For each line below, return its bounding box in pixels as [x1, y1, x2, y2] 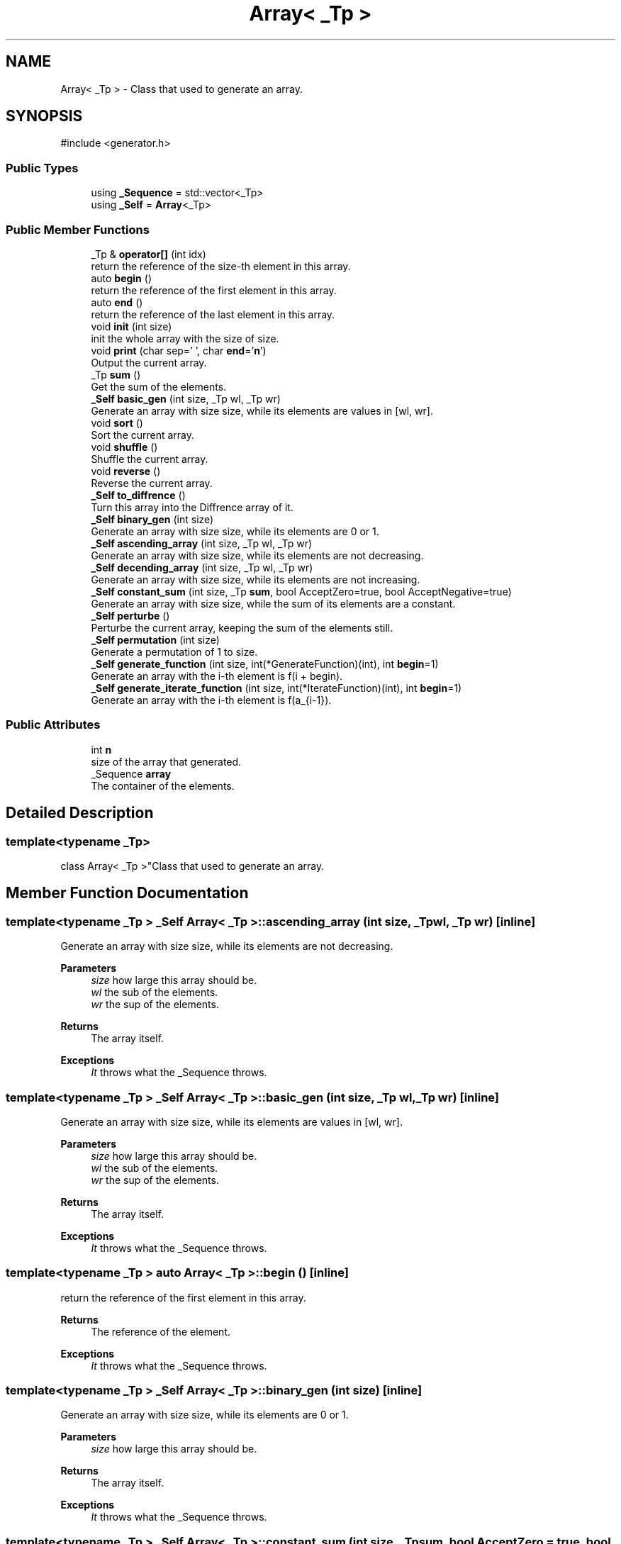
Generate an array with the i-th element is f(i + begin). [91, 669, 343, 682]
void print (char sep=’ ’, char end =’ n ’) [91, 344, 267, 357]
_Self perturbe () [91, 609, 170, 622]
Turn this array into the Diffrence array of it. [91, 500, 293, 513]
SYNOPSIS [6, 107, 83, 125]
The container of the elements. [91, 779, 235, 792]
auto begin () [91, 272, 152, 284]
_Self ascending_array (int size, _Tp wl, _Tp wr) [91, 537, 313, 549]
